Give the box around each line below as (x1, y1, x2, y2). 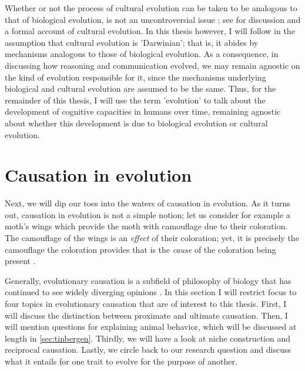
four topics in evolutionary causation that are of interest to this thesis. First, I (5, 298, 287, 309)
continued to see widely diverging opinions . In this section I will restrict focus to (5, 286, 297, 298)
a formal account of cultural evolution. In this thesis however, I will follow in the (5, 25, 295, 37)
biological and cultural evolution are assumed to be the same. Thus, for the (5, 82, 276, 95)
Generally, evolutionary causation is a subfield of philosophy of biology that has (5, 274, 291, 286)
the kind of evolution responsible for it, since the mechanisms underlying (5, 71, 266, 83)
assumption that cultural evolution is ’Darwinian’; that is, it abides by (5, 36, 259, 48)
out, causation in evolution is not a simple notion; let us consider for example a (5, 208, 290, 220)
